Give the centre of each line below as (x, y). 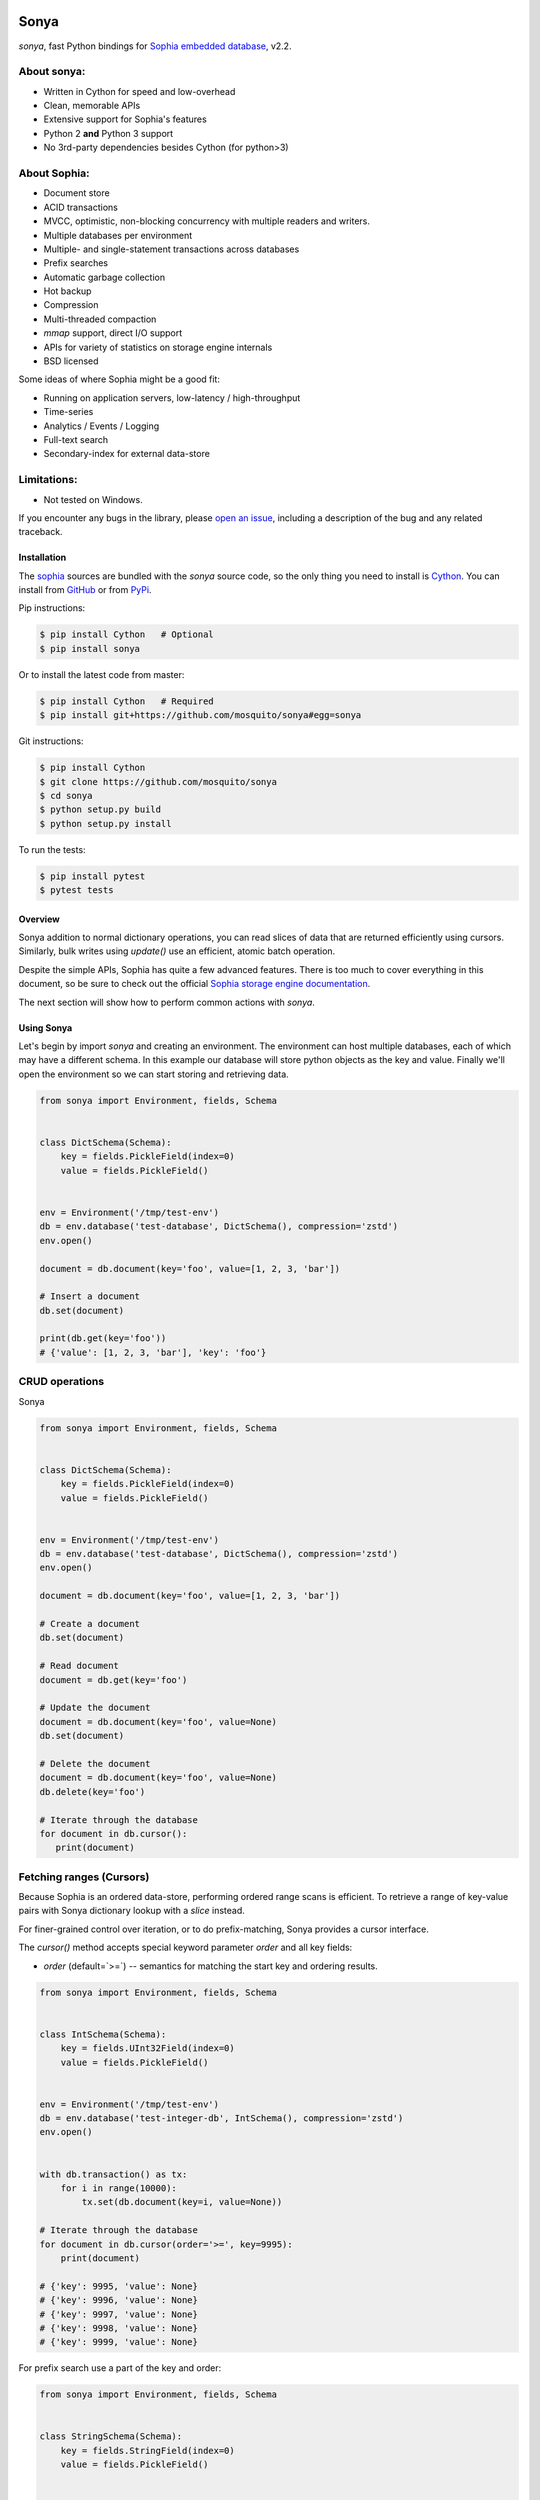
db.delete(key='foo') (92, 1791)
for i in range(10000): (118, 2188)
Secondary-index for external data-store (126, 454)
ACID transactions (81, 207)
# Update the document (95, 1708)
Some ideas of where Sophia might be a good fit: (119, 379)
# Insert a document (89, 1296)
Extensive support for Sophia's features (125, 119)
